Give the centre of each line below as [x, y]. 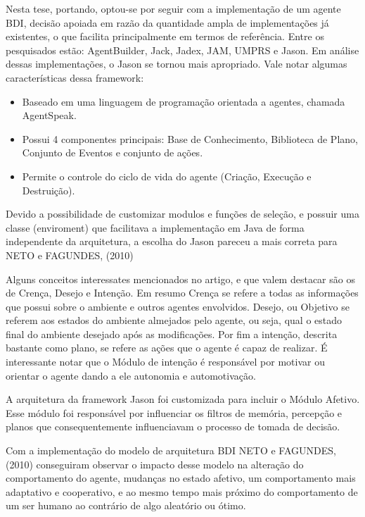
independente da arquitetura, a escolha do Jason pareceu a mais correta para [172, 241]
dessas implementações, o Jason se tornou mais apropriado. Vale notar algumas [177, 64]
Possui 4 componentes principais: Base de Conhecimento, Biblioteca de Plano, [190, 138]
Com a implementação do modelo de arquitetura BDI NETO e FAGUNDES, [171, 450]
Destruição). [49, 190]
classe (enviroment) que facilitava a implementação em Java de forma [155, 227]
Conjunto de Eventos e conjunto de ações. [113, 152]
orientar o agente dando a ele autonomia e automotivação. [131, 375]
